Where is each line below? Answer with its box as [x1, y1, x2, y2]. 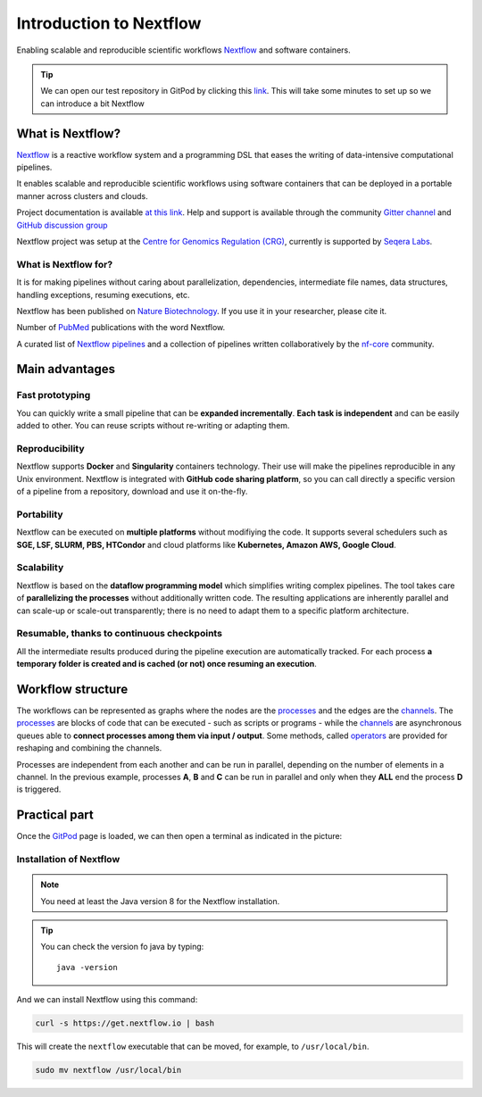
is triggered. [16, 784, 62, 794]
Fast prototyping [16, 389, 91, 402]
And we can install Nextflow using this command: [16, 994, 198, 1005]
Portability [16, 508, 63, 520]
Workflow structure [16, 681, 129, 696]
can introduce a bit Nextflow [40, 98, 145, 109]
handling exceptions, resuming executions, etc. [16, 289, 191, 300]
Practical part [16, 808, 94, 823]
